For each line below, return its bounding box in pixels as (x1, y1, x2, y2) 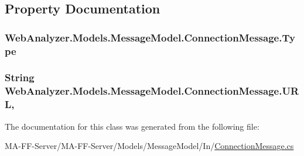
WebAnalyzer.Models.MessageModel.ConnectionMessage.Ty (5, 30, 295, 44)
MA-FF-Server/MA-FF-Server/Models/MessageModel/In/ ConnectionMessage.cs (5, 140, 294, 152)
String (5, 70, 35, 85)
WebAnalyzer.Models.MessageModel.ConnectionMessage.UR (5, 84, 299, 98)
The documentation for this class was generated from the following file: (5, 120, 259, 132)
